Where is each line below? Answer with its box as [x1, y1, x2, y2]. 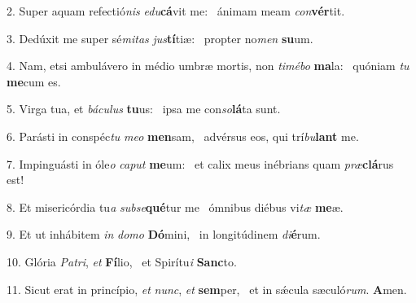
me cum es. [7, 72, 61, 90]
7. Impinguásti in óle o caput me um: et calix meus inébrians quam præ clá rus [7, 155, 394, 172]
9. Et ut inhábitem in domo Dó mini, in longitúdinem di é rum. [7, 226, 321, 243]
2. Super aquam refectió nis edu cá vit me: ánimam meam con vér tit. [7, 2, 345, 19]
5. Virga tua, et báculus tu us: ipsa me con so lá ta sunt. [7, 100, 281, 117]
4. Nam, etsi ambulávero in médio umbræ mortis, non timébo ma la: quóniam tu [7, 57, 409, 74]
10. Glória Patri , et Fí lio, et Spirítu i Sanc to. [7, 253, 237, 270]
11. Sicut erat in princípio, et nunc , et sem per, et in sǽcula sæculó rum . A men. [7, 280, 407, 297]
